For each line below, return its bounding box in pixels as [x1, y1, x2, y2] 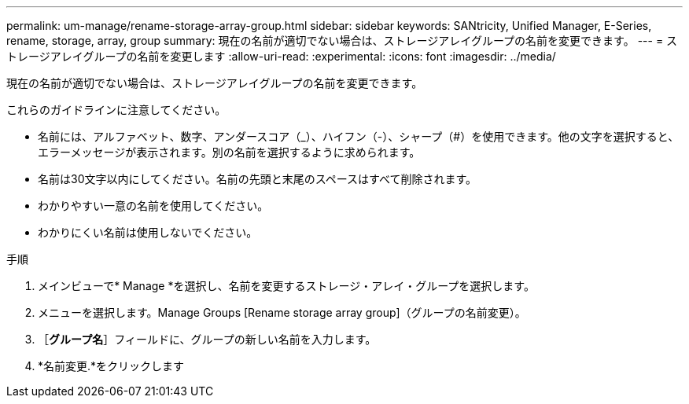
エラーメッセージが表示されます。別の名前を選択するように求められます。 [38, 145, 421, 159]
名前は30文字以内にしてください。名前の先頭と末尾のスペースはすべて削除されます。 [38, 172, 477, 185]
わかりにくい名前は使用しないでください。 [38, 226, 258, 239]
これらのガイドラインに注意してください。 [6, 103, 227, 116]
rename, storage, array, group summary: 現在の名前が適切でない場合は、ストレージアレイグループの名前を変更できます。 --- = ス [6, 34, 678, 47]
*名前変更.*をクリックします [38, 359, 185, 373]
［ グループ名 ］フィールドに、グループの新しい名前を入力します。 [38, 332, 377, 346]
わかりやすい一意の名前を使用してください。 [38, 199, 269, 212]
